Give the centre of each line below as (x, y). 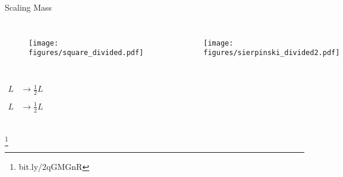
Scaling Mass (29, 7)
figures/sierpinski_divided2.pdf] (272, 53)
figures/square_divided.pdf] (86, 53)
